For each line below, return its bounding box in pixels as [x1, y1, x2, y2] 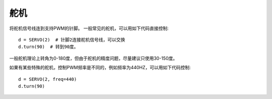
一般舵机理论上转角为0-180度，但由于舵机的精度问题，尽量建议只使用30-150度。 [9, 55, 178, 61]
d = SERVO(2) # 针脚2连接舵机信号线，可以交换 [18, 37, 125, 42]
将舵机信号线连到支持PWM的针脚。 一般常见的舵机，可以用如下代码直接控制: [9, 25, 169, 31]
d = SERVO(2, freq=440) [18, 76, 77, 82]
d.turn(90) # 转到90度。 [18, 44, 79, 50]
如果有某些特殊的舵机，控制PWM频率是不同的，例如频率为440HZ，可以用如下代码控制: [9, 65, 191, 71]
